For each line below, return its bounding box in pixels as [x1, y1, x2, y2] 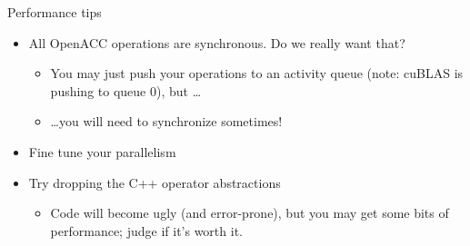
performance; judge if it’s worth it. [50, 221, 243, 240]
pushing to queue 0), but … [50, 81, 202, 100]
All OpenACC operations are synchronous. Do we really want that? [28, 33, 405, 52]
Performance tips [7, 3, 102, 21]
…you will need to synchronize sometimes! [50, 112, 283, 131]
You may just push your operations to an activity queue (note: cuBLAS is [50, 64, 464, 83]
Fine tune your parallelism [28, 142, 176, 161]
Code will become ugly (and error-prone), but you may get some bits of [50, 203, 449, 222]
